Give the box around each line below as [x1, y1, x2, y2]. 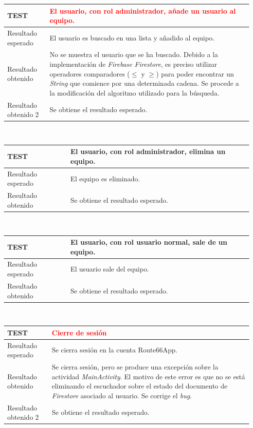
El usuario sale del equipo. [70, 264, 149, 274]
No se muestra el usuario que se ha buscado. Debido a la [50, 49, 218, 59]
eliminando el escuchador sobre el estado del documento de [52, 381, 228, 391]
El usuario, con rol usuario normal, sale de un [70, 237, 227, 247]
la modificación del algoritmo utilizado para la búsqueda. [50, 87, 219, 97]
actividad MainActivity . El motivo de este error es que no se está [52, 371, 245, 381]
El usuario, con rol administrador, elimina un [70, 146, 226, 156]
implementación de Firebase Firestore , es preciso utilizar [50, 58, 217, 69]
